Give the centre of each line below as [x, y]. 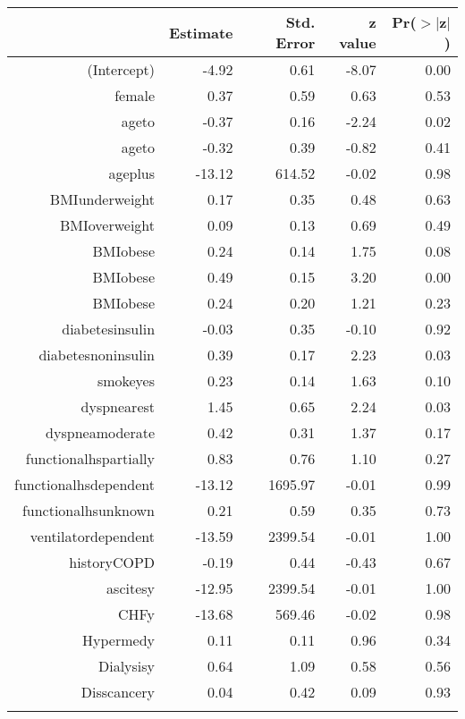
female [135, 95]
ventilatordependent [93, 536]
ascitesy [131, 588]
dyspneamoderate [101, 432]
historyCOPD [112, 562]
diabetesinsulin [109, 329]
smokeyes [126, 381]
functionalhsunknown [89, 510]
